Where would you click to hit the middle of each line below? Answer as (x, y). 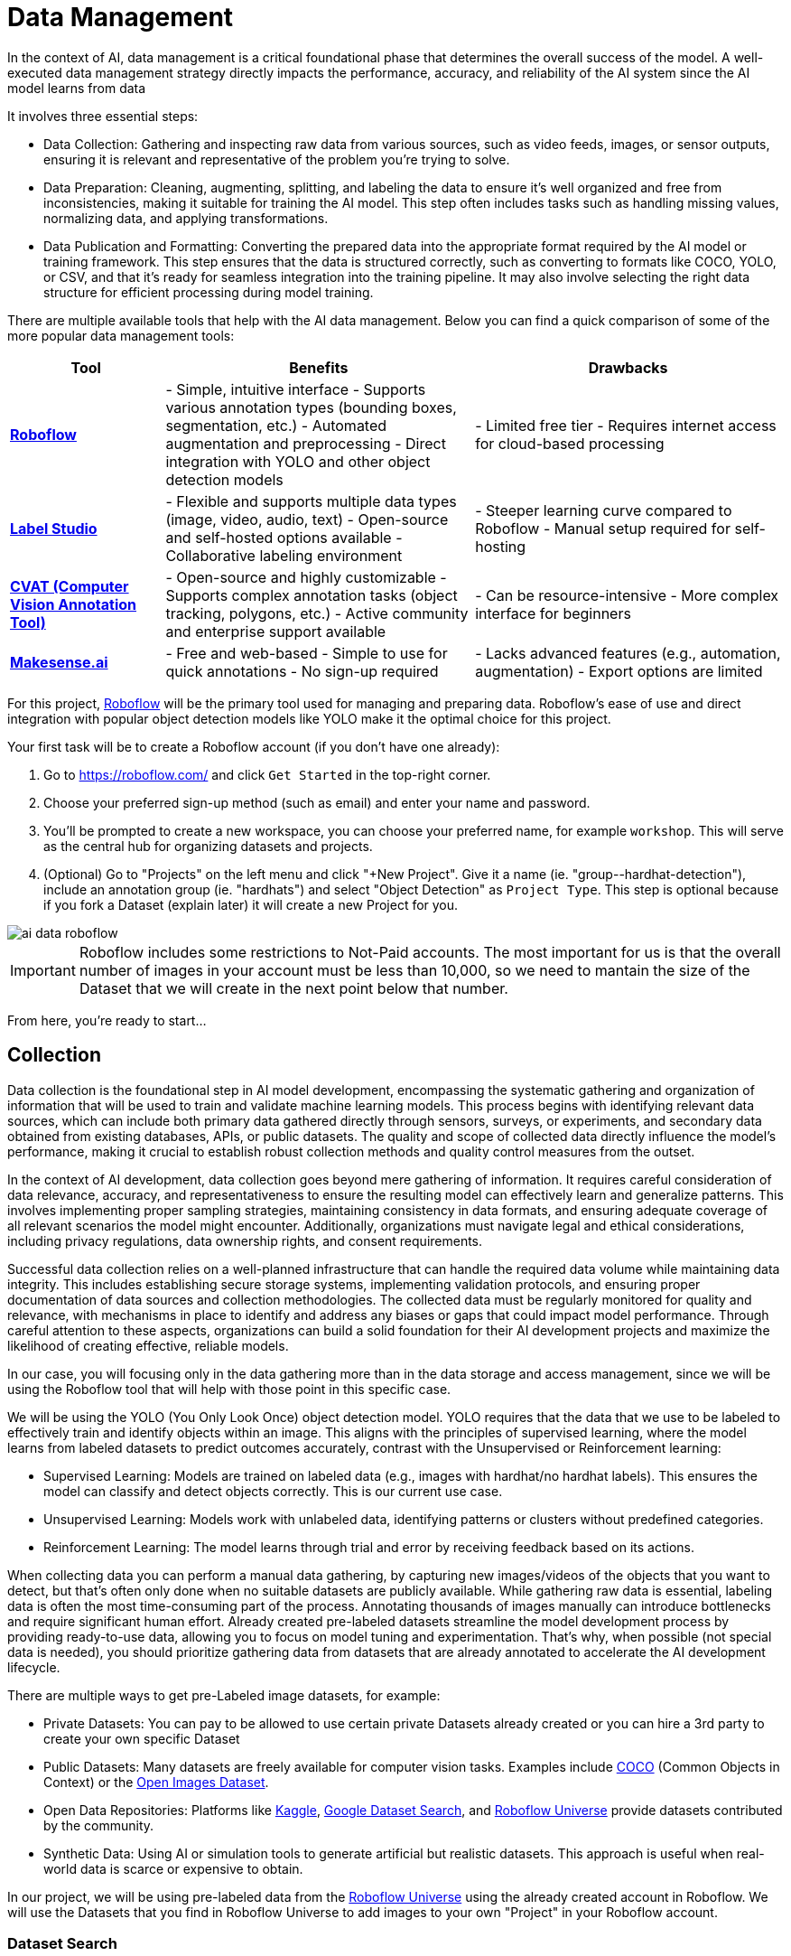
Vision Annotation (74, 604)
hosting (501, 546)
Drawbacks (628, 367)
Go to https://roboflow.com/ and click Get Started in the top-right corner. (267, 774)
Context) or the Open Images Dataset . (156, 1782)
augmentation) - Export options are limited (619, 671)
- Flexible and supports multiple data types (311, 501)
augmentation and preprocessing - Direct (306, 443)
